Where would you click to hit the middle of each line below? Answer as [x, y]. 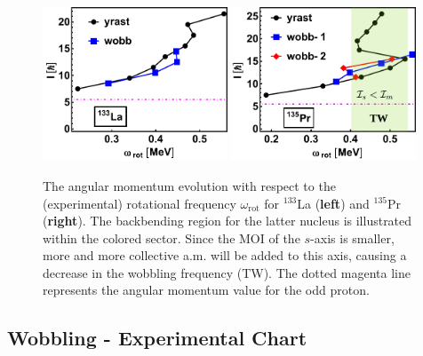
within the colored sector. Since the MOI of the [172, 237]
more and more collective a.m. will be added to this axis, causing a [225, 255]
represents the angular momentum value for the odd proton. [206, 290]
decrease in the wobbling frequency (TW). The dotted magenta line [227, 272]
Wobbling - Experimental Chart [157, 338]
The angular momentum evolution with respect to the [189, 185]
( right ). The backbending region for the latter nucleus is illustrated [227, 221]
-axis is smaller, [352, 237]
